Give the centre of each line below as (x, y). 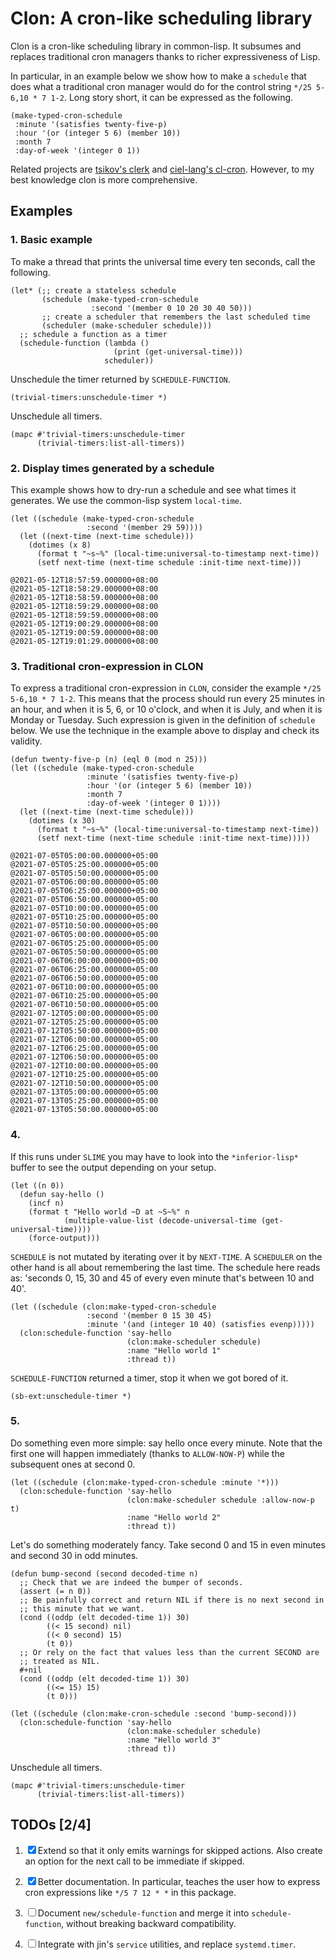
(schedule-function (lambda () (84, 343)
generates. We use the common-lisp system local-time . (126, 500)
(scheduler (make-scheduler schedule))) (127, 325)
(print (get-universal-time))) (178, 352)
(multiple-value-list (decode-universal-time (160, 1220)
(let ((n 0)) (37, 1185)
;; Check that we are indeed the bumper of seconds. (131, 1582)
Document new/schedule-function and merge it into (143, 1913)
